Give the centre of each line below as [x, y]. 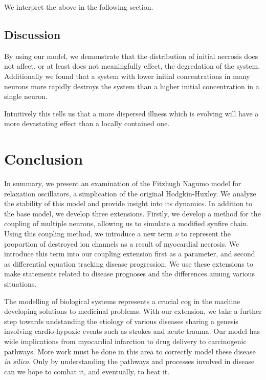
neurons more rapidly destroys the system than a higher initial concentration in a [132, 86]
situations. [20, 284]
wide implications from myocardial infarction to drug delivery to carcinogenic [125, 341]
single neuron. [26, 96]
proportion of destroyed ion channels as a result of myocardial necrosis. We [122, 243]
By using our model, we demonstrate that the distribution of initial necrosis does [131, 56]
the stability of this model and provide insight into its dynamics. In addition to [128, 203]
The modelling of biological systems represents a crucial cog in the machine [122, 301]
